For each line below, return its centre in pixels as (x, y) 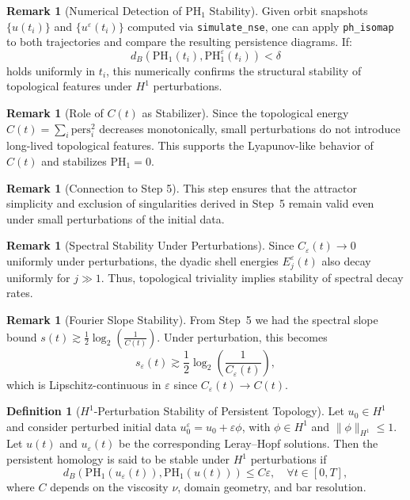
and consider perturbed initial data (91, 426)
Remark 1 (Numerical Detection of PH (104, 10)
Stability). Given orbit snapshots (289, 10)
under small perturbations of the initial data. (116, 218)
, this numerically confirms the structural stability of (234, 70)
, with (256, 426)
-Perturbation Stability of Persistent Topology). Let (219, 411)
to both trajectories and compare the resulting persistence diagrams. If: (179, 42)
